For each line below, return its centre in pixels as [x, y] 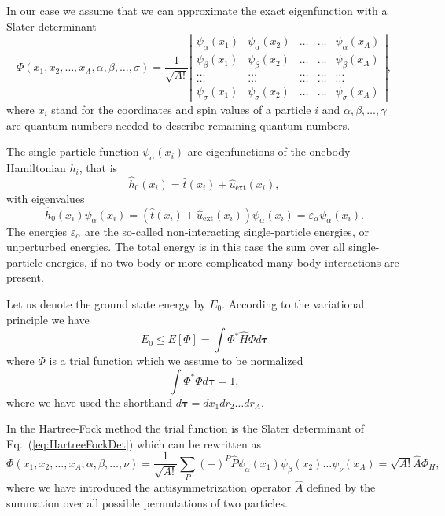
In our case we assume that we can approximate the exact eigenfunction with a [197, 10]
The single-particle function [73, 151]
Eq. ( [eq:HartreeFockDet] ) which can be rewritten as [134, 443]
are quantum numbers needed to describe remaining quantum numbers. [178, 125]
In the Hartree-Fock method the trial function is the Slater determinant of [186, 428]
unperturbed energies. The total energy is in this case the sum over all [176, 247]
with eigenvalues [46, 198]
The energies [37, 231]
